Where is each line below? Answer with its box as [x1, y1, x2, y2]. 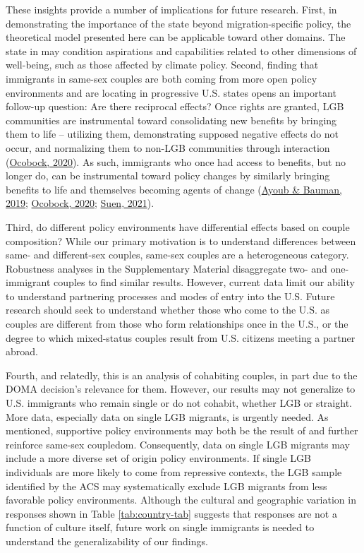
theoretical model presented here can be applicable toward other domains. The [6, 30, 346, 44]
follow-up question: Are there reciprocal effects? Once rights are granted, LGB [6, 99, 344, 114]
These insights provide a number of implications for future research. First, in [6, 2, 337, 16]
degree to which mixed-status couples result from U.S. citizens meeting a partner [6, 330, 356, 345]
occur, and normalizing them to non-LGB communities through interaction [6, 140, 330, 155]
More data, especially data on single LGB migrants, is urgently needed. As [6, 409, 329, 424]
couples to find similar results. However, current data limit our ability [54, 275, 355, 290]
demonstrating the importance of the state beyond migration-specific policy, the [6, 16, 351, 30]
